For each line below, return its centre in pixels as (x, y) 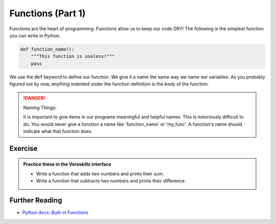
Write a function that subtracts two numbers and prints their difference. (111, 181)
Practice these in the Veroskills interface (67, 164)
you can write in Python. (35, 35)
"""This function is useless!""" (73, 57)
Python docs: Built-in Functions (55, 213)
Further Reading (36, 200)
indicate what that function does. (58, 131)
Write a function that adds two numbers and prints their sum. (100, 173)
